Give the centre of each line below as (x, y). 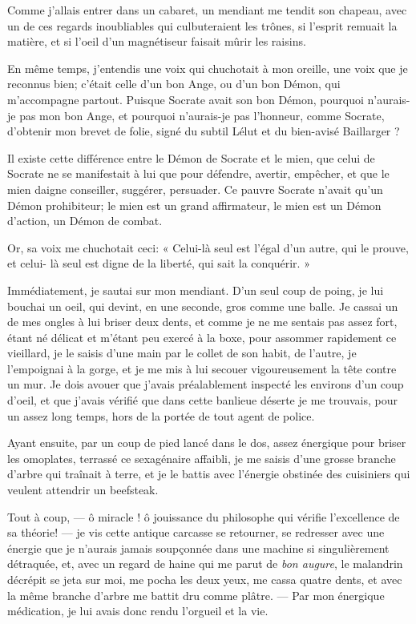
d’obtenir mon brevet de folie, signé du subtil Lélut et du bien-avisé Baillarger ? (204, 131)
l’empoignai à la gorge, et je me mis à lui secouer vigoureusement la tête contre (202, 368)
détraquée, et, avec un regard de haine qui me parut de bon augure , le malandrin (205, 564)
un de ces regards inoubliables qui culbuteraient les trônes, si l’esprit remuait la (202, 25)
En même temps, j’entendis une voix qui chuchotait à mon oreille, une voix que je (208, 68)
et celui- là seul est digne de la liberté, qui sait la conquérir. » (159, 263)
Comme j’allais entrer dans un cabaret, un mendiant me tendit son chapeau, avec (207, 10)
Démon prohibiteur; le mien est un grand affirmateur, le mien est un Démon (194, 205)
